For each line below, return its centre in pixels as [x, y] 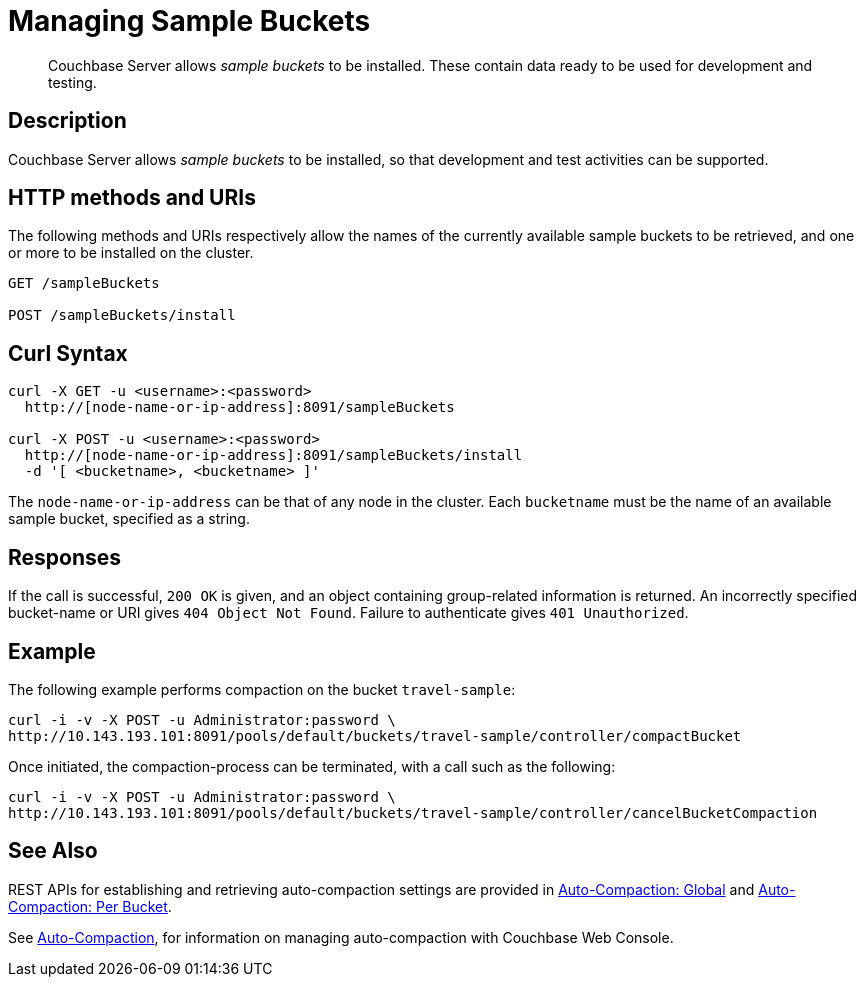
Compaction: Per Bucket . [90, 906]
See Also [53, 851]
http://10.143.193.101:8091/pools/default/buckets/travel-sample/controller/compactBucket [375, 735]
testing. [72, 82]
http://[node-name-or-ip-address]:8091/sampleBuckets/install [273, 455]
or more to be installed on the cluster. [131, 253]
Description [67, 121]
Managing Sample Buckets [189, 21]
